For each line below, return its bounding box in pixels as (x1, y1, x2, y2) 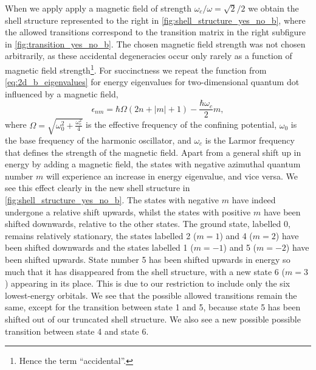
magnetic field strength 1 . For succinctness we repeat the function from (5, 61, 267, 76)
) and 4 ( (219, 229, 253, 242)
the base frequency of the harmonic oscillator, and (5, 134, 191, 147)
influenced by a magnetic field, (5, 87, 118, 100)
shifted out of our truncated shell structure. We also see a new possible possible (5, 312, 301, 325)
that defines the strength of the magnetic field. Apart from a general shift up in (5, 145, 301, 158)
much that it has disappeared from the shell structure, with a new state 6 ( (5, 265, 285, 277)
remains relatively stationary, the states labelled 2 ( (5, 229, 197, 242)
